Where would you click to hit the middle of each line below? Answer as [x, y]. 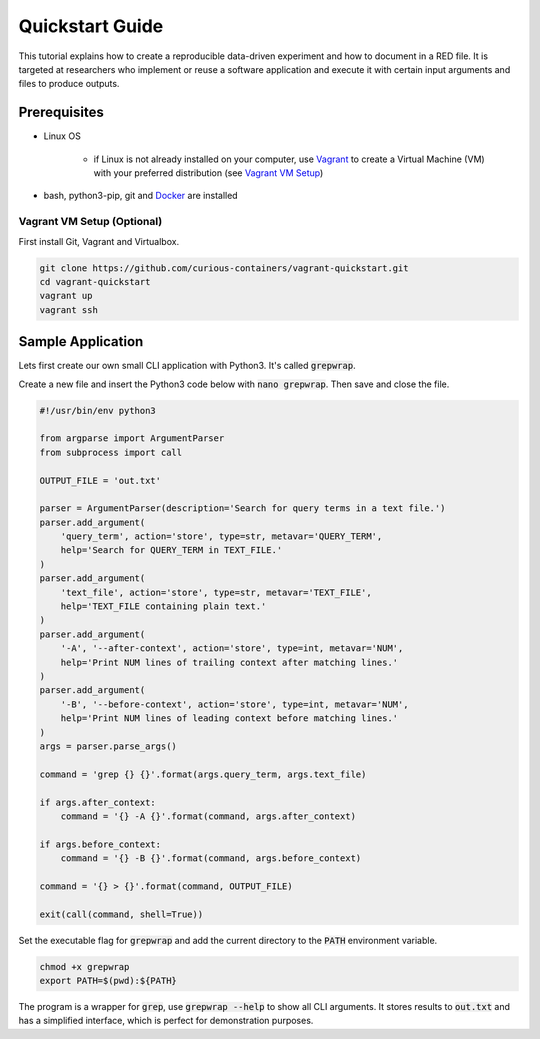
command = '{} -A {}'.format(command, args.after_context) [208, 816]
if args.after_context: [98, 802]
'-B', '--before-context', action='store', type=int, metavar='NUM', [234, 704]
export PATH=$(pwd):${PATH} [108, 980]
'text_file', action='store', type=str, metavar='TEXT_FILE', [216, 592]
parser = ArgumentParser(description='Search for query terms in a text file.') [242, 508]
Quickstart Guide [91, 26]
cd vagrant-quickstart [95, 281]
